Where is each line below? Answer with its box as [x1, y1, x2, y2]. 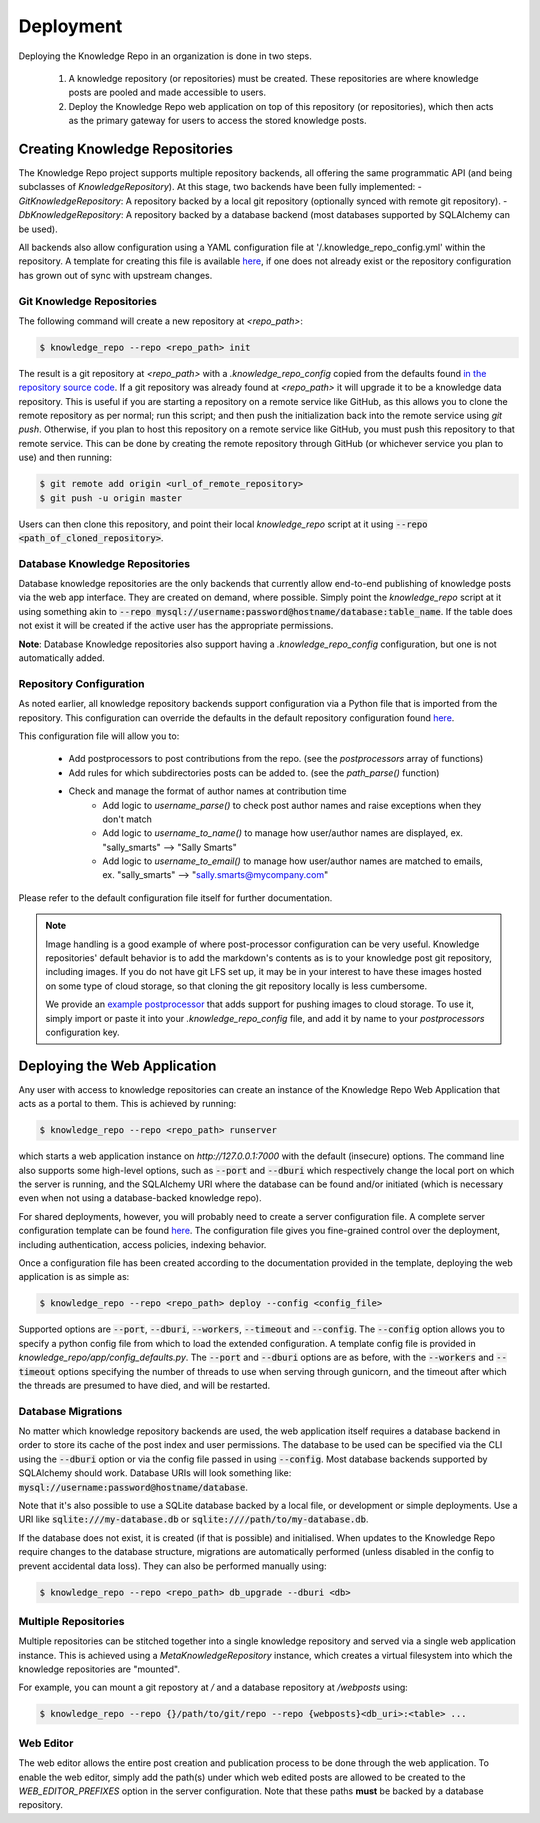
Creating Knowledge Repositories [18, 140, 234, 157]
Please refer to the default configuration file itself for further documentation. [18, 891, 333, 904]
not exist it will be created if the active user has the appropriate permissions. [18, 620, 334, 632]
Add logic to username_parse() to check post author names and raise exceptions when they [102, 799, 482, 811]
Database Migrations [18, 1404, 123, 1418]
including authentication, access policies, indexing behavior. [18, 1238, 267, 1250]
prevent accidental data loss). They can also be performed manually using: [18, 1560, 327, 1572]
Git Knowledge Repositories [18, 294, 157, 308]
